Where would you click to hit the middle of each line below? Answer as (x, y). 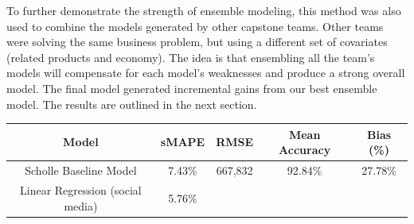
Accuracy (305, 150)
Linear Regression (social (81, 189)
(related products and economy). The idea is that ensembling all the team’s (191, 57)
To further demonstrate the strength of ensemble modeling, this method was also (204, 10)
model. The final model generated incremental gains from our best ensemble (192, 88)
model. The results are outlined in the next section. (132, 104)
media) (81, 205)
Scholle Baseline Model (81, 170)
